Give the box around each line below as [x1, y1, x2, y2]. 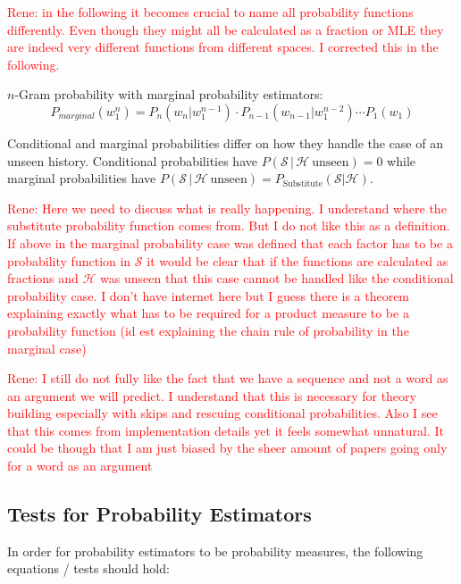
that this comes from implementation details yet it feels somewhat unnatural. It [7, 421, 444, 439]
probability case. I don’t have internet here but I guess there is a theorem [7, 286, 410, 305]
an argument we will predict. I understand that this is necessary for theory [7, 386, 416, 405]
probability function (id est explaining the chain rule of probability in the [7, 321, 409, 339]
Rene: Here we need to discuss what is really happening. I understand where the [7, 198, 447, 217]
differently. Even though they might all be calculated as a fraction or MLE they [7, 20, 444, 38]
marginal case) [7, 338, 87, 357]
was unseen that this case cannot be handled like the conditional [100, 269, 454, 288]
